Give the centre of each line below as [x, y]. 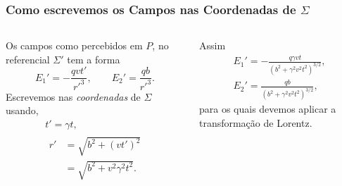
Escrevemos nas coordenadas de [73, 96]
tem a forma [94, 59]
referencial [28, 59]
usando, [22, 110]
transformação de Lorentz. [255, 122]
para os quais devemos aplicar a [267, 109]
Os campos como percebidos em [74, 45]
